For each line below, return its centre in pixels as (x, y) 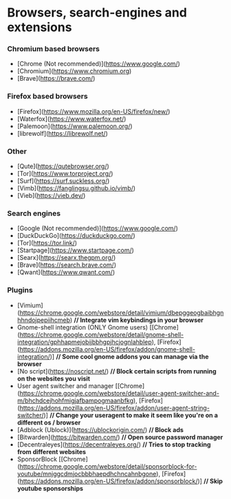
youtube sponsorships (50, 488)
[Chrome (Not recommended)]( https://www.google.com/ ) (99, 64)
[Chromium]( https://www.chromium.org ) (74, 71)
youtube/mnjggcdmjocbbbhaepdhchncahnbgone (87, 473)
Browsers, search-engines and (97, 13)
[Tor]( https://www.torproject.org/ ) (65, 174)
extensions (40, 27)
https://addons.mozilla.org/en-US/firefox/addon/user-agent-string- (114, 407)
